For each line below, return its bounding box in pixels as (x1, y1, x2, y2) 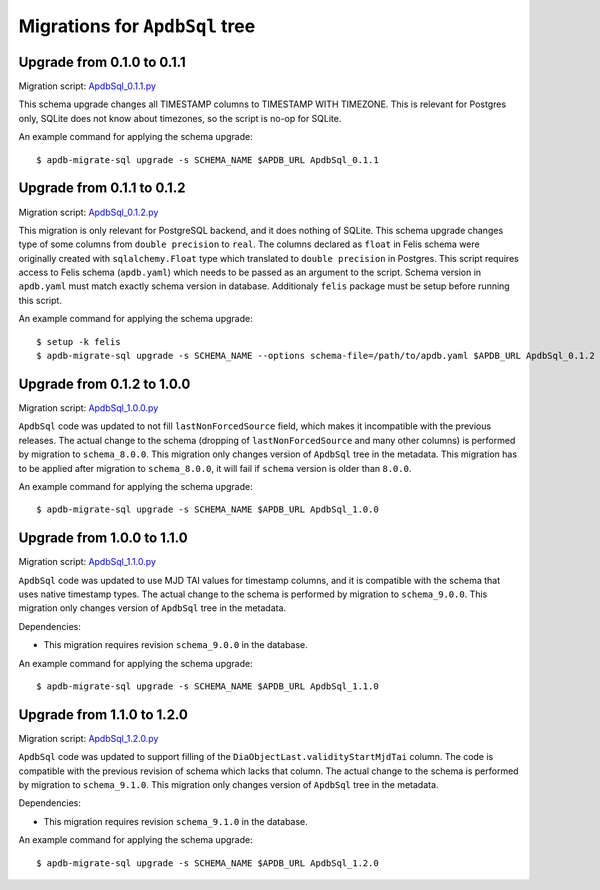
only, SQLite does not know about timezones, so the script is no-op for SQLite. (18, 112, 342, 124)
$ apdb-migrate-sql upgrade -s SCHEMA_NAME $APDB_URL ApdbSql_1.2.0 (36, 857, 379, 869)
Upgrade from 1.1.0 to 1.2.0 (18, 706, 189, 723)
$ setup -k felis (36, 336, 121, 347)
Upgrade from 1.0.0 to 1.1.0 (18, 530, 189, 547)
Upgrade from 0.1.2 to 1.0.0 (18, 375, 191, 392)
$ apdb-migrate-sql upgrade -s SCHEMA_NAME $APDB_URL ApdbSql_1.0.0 (36, 504, 379, 515)
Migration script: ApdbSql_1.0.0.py (18, 401, 159, 414)
